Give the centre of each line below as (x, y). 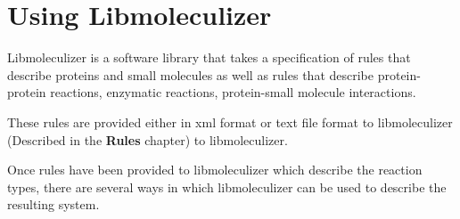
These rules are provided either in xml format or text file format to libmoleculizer (230, 122)
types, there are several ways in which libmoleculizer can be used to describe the (227, 187)
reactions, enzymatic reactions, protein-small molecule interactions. (233, 92)
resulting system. (53, 204)
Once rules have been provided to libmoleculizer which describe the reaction (215, 170)
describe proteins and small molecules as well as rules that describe (190, 74)
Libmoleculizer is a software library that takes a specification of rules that (209, 57)
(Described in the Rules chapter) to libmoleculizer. (148, 139)
